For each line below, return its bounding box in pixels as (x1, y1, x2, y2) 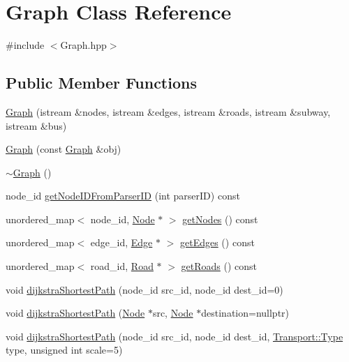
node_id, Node (90, 211, 155, 226)
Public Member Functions (6, 72, 197, 93)
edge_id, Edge (90, 235, 153, 250)
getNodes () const (182, 211, 258, 226)
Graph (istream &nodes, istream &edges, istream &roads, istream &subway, (6, 104, 331, 119)
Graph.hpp (60, 38, 107, 52)
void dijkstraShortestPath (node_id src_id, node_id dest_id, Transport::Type (6, 329, 343, 343)
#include (6, 38, 45, 52)
